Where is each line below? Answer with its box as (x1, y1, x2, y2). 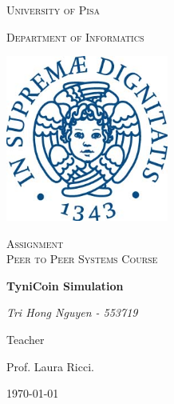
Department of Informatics (6, 28, 144, 45)
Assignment (6, 234, 64, 251)
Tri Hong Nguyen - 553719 (6, 304, 138, 321)
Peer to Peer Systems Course (6, 250, 158, 267)
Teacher (6, 330, 45, 347)
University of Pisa (6, 2, 101, 18)
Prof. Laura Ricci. (6, 358, 94, 374)
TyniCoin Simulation (6, 277, 124, 294)
